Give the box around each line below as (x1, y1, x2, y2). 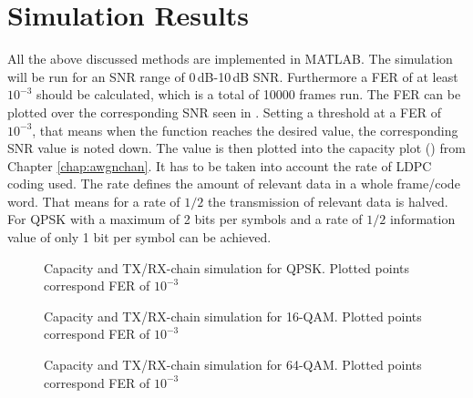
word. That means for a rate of (7, 191, 180, 210)
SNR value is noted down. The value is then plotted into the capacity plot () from (7, 138, 466, 158)
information (389, 209, 456, 229)
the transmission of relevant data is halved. (207, 191, 448, 210)
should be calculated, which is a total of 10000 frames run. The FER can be (36, 85, 461, 104)
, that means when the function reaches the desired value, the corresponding (32, 120, 458, 139)
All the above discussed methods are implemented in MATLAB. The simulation (7, 49, 453, 68)
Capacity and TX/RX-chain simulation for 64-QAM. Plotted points (44, 355, 422, 374)
